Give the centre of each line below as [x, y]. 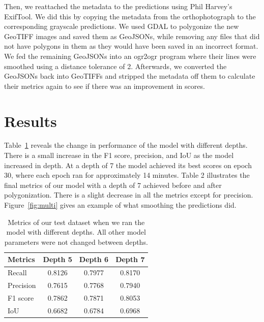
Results [31, 121]
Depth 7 [130, 259]
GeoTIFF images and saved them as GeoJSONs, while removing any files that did [132, 36]
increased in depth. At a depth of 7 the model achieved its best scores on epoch [128, 165]
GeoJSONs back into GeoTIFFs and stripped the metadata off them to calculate [130, 76]
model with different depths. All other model [76, 232]
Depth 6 [94, 259]
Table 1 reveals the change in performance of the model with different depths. [126, 145]
